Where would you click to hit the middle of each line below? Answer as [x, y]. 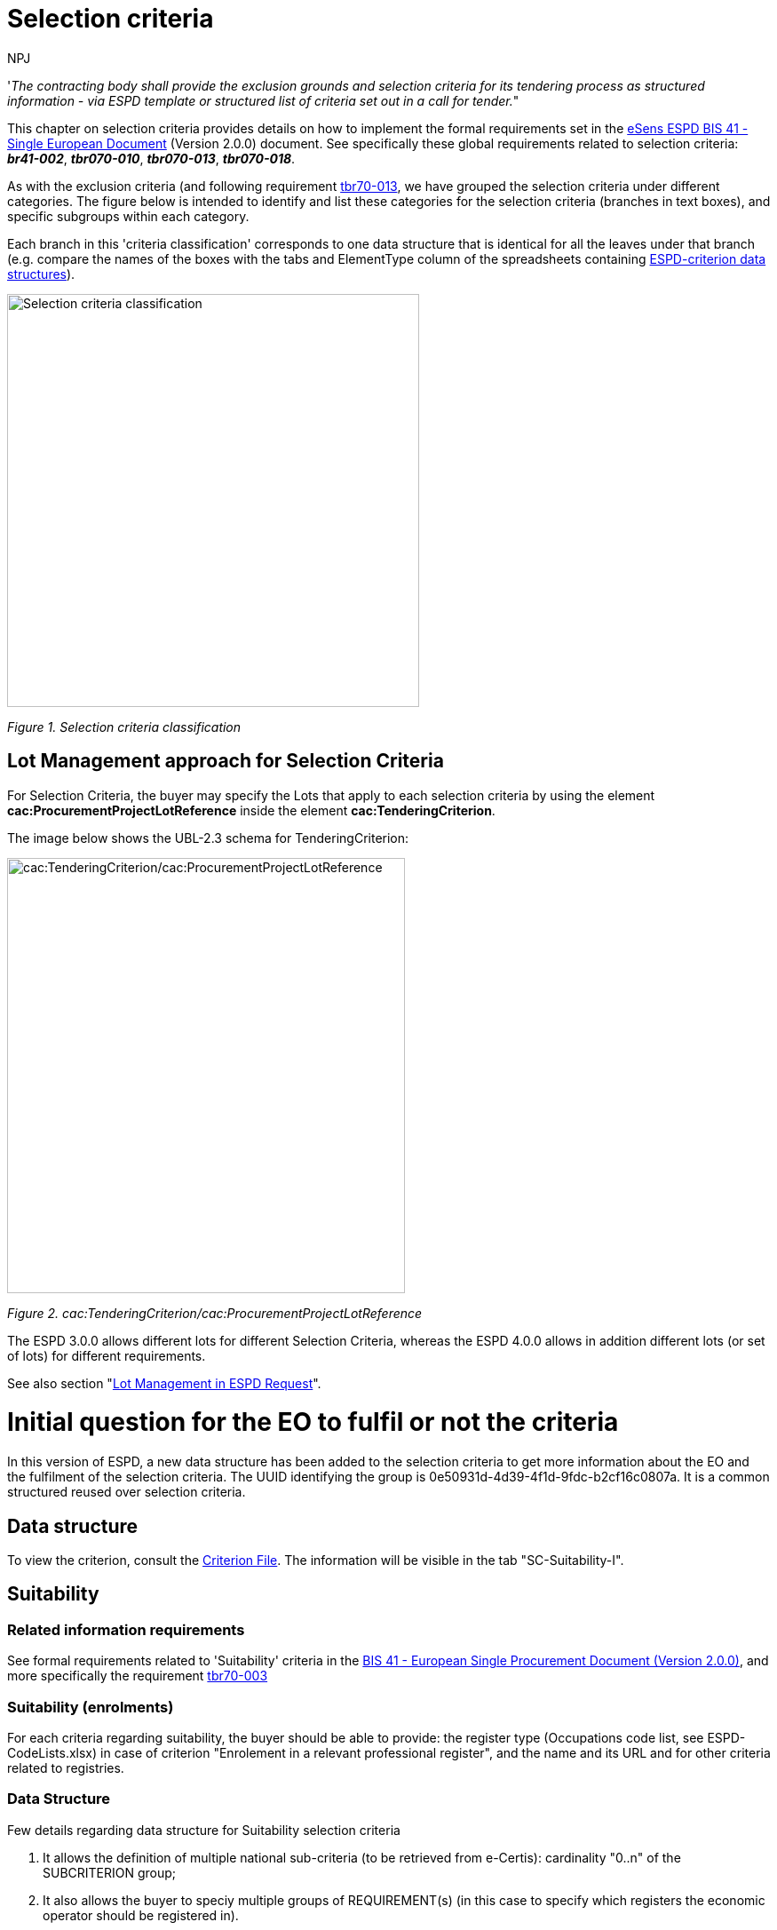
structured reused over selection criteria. [127, 1492]
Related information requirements [126, 1629]
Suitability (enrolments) [91, 1707]
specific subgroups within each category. [128, 216]
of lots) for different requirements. [107, 1355]
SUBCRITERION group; [110, 1872]
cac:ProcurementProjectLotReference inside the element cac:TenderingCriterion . [251, 810]
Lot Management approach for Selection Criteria [226, 761]
